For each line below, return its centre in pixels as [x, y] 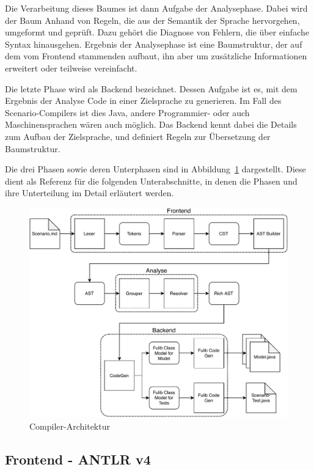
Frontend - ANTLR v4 [78, 459]
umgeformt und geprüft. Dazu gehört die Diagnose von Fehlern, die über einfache [157, 32]
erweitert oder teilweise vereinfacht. [71, 68]
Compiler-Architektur [70, 426]
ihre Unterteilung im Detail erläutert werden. [89, 193]
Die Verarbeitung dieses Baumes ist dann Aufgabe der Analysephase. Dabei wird [156, 8]
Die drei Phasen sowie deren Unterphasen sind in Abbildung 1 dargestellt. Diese [155, 169]
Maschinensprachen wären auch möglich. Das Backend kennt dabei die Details [151, 124]
